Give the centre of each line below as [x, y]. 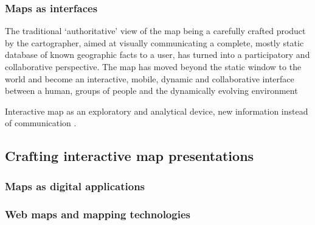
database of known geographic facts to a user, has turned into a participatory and [157, 55]
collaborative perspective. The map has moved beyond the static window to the [153, 66]
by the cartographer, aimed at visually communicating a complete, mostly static [154, 42]
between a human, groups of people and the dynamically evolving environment [151, 91]
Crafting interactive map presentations [130, 156]
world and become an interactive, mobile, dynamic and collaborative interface [150, 78]
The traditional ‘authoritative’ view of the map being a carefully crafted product [155, 31]
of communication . [41, 123]
